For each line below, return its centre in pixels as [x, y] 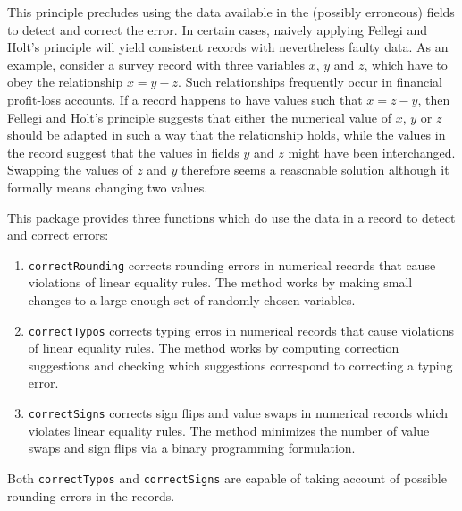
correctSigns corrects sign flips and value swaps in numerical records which [238, 413]
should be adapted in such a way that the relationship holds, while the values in [227, 135]
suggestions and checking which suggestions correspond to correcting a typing [240, 365]
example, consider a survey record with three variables [156, 64]
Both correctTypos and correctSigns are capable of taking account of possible [227, 477]
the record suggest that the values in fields [123, 152]
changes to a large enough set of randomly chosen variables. [192, 299]
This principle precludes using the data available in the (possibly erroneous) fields [231, 12]
